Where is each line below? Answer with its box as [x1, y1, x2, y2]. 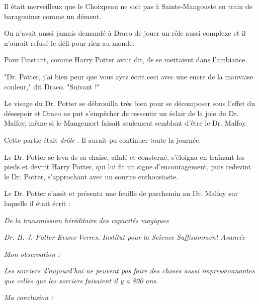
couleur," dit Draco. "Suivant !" [4, 81, 100, 91]
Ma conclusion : [4, 292, 53, 302]
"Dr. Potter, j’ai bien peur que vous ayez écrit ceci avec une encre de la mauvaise [4, 71, 253, 81]
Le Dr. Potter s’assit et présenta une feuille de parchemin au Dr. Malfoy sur [4, 188, 238, 198]
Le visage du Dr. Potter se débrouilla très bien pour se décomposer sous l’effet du [4, 98, 255, 109]
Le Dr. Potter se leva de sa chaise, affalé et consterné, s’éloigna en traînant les [4, 151, 244, 162]
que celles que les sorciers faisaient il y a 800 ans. [4, 275, 158, 285]
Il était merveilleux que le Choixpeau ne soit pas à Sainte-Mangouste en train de [4, 1, 252, 11]
